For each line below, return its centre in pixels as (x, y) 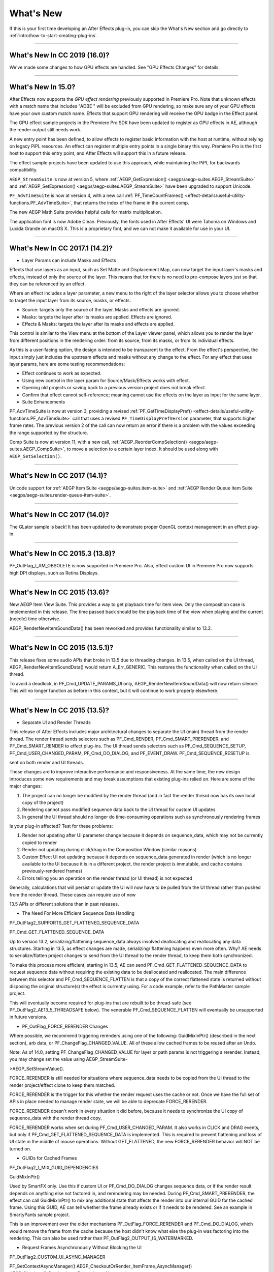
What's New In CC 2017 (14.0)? (59, 515)
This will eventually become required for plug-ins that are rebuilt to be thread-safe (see (100, 1003)
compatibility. (24, 170)
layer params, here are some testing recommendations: (67, 364)
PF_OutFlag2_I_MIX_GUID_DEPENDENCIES (54, 1167)
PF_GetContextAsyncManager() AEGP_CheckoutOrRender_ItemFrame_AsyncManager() (101, 1266)
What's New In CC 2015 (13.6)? (59, 592)
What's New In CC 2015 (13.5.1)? (61, 648)
